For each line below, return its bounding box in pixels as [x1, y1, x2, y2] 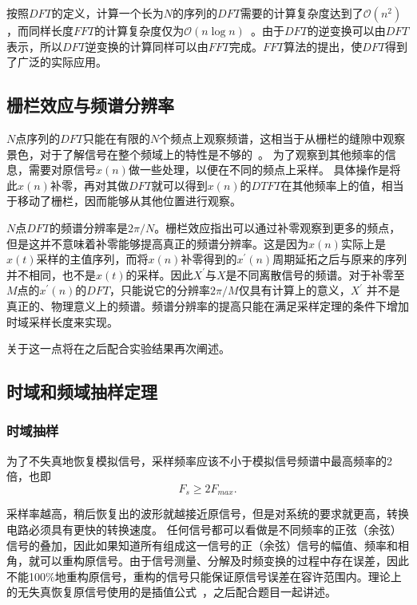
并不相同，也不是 [6, 266, 96, 283]
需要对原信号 [28, 161, 96, 178]
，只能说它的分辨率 [109, 282, 211, 299]
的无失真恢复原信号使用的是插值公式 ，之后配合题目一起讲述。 [6, 583, 336, 600]
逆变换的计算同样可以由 [85, 38, 208, 54]
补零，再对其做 [50, 176, 129, 193]
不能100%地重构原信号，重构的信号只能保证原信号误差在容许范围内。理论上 [6, 567, 402, 584]
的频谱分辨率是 [50, 219, 129, 235]
